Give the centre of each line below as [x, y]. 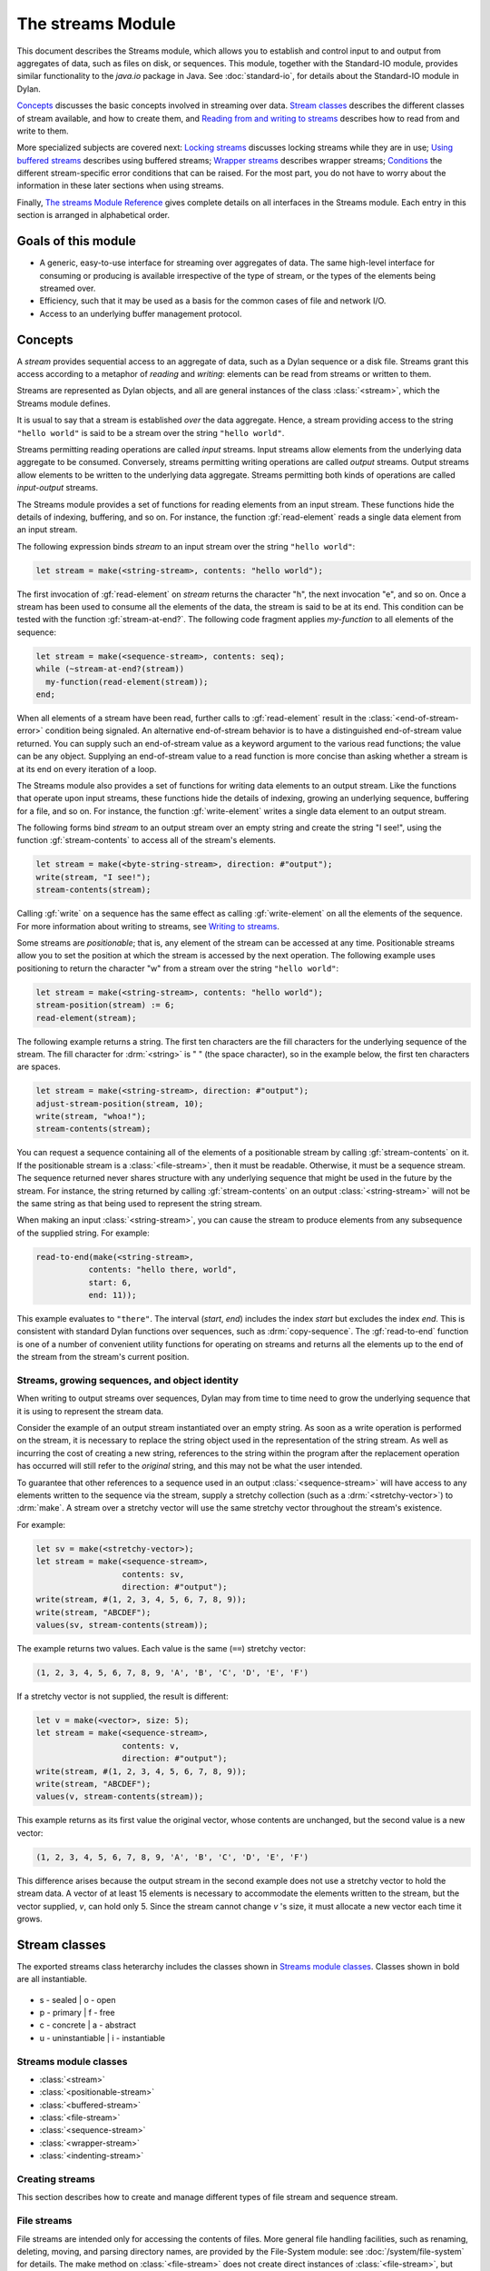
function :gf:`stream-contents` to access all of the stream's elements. [147, 840]
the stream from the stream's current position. [103, 1357]
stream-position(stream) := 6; [106, 1005]
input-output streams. [58, 488]
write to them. [43, 131]
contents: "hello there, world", [163, 1270]
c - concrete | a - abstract [88, 2025]
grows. [29, 1919]
